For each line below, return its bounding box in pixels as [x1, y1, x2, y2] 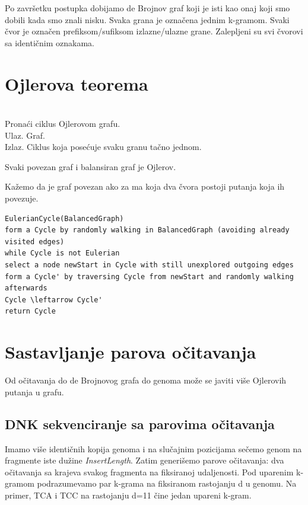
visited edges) [5, 237, 65, 246]
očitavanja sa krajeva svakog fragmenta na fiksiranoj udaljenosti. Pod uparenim [5, 465, 294, 478]
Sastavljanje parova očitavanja [5, 340, 256, 364]
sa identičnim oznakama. [5, 36, 94, 49]
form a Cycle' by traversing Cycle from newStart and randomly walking [5, 272, 294, 281]
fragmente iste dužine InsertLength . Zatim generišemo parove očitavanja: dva [5, 454, 284, 466]
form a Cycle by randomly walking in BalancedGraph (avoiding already [5, 226, 290, 235]
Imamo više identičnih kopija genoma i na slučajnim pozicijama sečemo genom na [5, 442, 302, 455]
